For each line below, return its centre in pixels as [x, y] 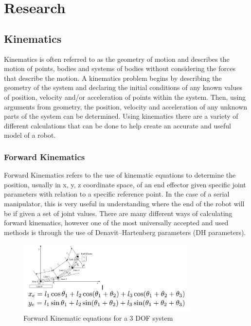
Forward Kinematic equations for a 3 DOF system [98, 318]
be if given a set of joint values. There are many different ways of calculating [118, 213]
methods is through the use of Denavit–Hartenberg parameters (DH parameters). [125, 232]
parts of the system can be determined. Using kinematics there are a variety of [121, 116]
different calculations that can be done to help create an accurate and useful [117, 125]
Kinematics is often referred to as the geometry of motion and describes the [117, 59]
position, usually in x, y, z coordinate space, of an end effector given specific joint [125, 184]
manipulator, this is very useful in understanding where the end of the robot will [124, 203]
